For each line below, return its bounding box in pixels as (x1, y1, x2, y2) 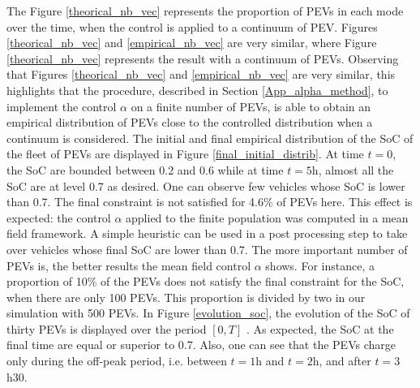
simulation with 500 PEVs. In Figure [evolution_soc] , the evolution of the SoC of (6, 304, 410, 321)
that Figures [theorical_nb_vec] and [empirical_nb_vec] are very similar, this (6, 66, 396, 83)
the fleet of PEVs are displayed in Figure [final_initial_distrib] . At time (6, 145, 364, 162)
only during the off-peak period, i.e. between (6, 352, 227, 369)
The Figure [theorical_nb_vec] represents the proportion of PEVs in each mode (6, 2, 404, 19)
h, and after (312, 352, 371, 369)
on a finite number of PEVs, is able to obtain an (131, 97, 371, 114)
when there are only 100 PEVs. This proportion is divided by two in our (6, 288, 366, 305)
